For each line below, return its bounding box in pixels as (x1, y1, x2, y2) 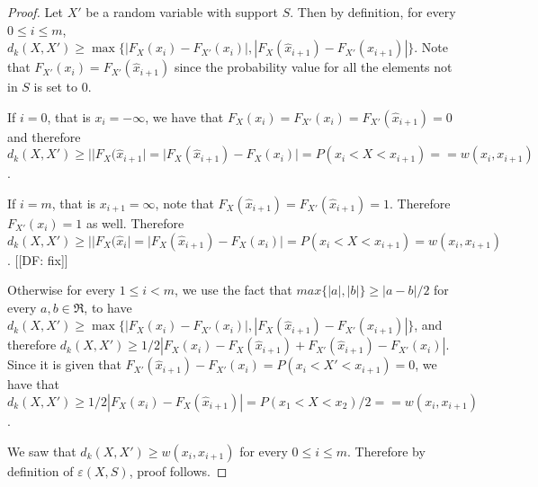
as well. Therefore (85, 213, 184, 232)
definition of (7, 461, 74, 480)
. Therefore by (347, 441, 426, 460)
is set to (33, 77, 77, 96)
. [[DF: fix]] (7, 250, 68, 269)
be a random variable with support (85, 3, 278, 21)
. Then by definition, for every (290, 3, 456, 21)
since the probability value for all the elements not (174, 58, 453, 76)
